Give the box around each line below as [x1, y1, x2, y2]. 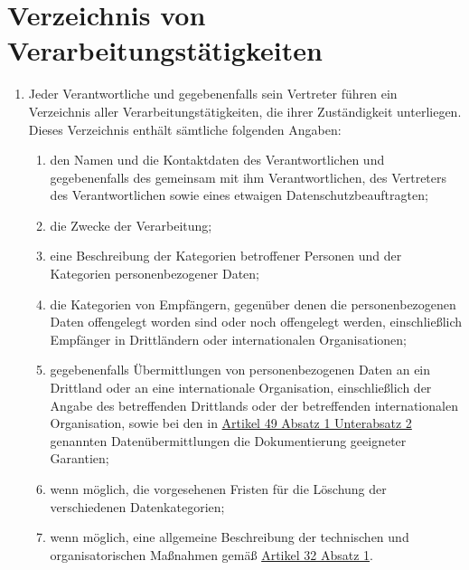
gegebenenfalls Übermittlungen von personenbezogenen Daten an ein [50, 360, 431, 379]
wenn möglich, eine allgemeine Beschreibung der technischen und [50, 527, 409, 546]
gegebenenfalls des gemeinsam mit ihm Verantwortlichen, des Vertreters [50, 167, 447, 186]
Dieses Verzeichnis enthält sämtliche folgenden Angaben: [28, 119, 342, 138]
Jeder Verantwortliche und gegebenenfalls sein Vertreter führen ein [28, 84, 398, 103]
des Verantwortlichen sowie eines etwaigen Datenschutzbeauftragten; [50, 185, 428, 204]
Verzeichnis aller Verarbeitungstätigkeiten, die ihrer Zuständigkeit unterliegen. [28, 101, 462, 120]
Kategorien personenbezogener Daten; [50, 264, 259, 283]
